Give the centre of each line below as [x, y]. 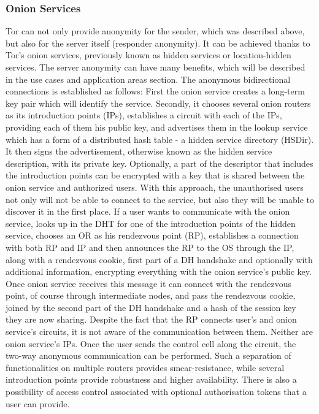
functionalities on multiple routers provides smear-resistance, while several [145, 367]
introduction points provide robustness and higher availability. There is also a [151, 379]
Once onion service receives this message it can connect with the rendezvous [148, 283]
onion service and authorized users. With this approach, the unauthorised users [155, 187]
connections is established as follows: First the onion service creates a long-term [155, 91]
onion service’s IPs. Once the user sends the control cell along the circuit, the [151, 343]
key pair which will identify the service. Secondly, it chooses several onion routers [158, 103]
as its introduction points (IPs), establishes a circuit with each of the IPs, [144, 115]
